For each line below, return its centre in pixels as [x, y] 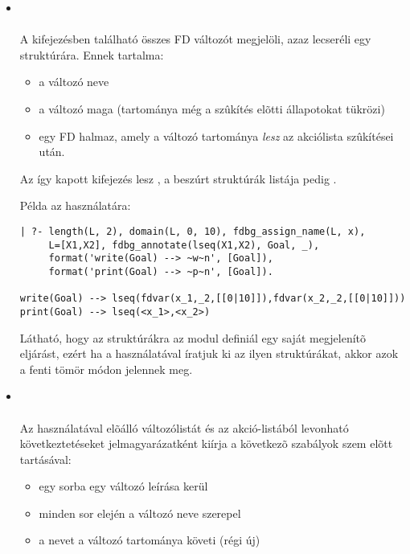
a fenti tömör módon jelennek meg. [106, 369]
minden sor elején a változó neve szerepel [140, 513]
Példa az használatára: [75, 205]
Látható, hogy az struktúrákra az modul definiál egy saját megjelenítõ [193, 337]
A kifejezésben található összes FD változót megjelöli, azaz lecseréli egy [195, 39]
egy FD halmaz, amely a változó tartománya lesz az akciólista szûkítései [216, 135]
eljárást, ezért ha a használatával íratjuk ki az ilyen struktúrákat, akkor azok [209, 353]
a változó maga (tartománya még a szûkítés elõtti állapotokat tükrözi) [212, 108]
